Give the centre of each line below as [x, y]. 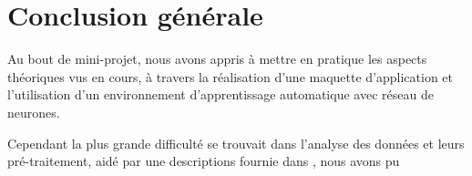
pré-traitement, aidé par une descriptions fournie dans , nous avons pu [204, 161]
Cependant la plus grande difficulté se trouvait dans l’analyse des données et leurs [236, 143]
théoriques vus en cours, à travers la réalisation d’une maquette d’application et [231, 76]
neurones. [34, 112]
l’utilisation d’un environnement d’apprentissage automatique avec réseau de [221, 94]
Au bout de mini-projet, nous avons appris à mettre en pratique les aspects [217, 59]
